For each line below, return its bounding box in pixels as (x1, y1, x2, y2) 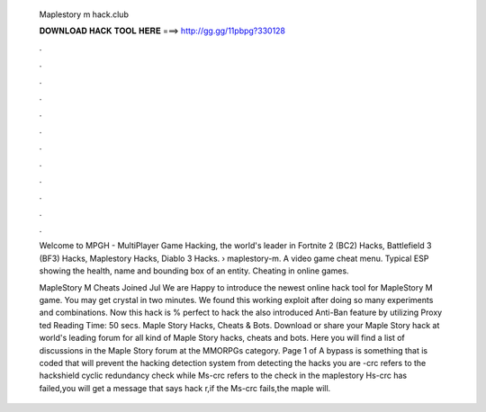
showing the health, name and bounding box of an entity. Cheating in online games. (39, 265, 350, 276)
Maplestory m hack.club (39, 9, 130, 20)
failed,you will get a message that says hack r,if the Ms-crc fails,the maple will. (39, 382, 331, 393)
